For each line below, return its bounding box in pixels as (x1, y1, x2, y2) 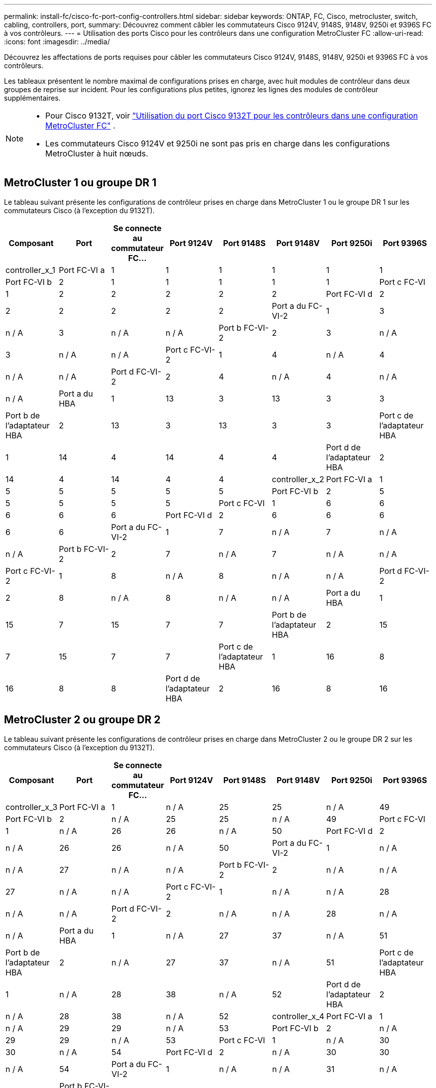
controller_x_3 (5, 802, 58, 812)
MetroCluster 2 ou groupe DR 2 (4, 713, 161, 726)
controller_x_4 (272, 1011, 325, 1021)
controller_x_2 (272, 474, 325, 484)
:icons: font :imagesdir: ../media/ (4, 37, 110, 46)
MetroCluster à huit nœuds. (45, 148, 148, 158)
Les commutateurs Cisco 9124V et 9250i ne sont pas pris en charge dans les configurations (45, 138, 390, 148)
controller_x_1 (5, 265, 55, 275)
